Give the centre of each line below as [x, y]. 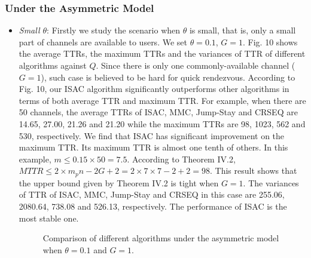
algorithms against [53, 65]
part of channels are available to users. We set [103, 42]
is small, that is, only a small [243, 30]
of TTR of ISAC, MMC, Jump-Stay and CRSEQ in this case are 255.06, [152, 194]
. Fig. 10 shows [270, 42]
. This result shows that [254, 171]
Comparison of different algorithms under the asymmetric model [161, 238]
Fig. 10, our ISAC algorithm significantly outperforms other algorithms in [154, 89]
